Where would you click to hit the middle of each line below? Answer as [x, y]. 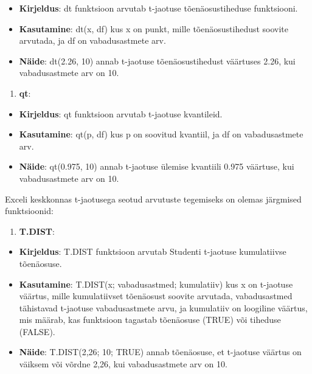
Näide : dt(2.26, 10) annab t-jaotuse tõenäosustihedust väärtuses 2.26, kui [157, 61]
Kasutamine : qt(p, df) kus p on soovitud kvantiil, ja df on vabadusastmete [161, 134]
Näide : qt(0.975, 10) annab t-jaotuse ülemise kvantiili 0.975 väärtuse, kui [157, 166]
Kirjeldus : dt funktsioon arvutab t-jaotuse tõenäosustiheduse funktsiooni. [158, 8]
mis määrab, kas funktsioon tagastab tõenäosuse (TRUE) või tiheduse [150, 320]
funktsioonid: [29, 211]
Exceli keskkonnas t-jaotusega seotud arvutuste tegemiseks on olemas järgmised [153, 199]
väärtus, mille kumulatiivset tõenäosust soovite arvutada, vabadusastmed [156, 296]
